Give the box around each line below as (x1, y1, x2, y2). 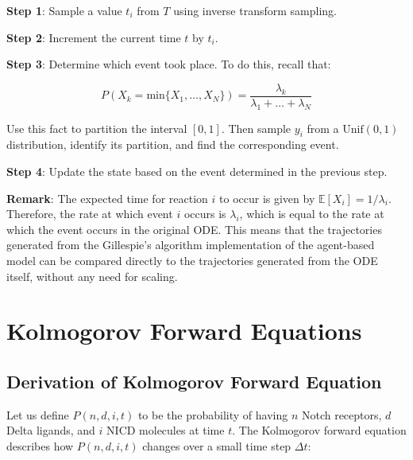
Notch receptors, (301, 406, 382, 423)
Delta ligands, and (6, 422, 95, 439)
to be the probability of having (137, 406, 288, 423)
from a (307, 119, 339, 136)
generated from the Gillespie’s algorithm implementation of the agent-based (6, 236, 375, 253)
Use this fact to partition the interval (6, 119, 187, 136)
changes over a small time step (142, 437, 291, 454)
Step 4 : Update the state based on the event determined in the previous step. (6, 163, 388, 180)
